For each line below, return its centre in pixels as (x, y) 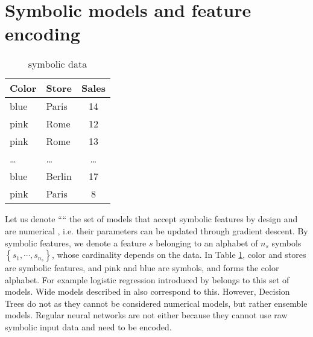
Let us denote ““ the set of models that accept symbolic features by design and (151, 219)
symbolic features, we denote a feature (76, 242)
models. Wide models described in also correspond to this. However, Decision (147, 291)
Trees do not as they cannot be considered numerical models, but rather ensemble (156, 303)
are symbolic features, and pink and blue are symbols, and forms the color (142, 268)
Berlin (59, 176)
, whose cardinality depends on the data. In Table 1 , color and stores (179, 255)
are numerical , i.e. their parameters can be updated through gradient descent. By (156, 230)
